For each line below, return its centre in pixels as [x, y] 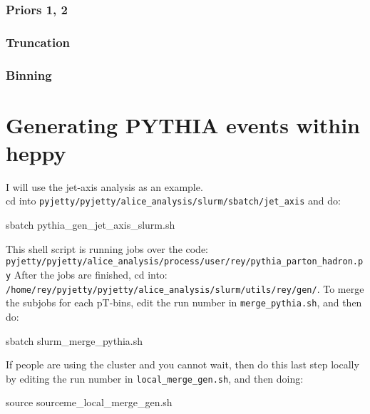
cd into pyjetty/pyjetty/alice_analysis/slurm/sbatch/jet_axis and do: [173, 201]
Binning [29, 74]
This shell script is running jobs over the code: [107, 248]
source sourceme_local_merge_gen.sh [89, 402]
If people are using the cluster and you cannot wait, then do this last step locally [183, 364]
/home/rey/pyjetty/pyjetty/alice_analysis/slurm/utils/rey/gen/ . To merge [185, 288]
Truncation [38, 42]
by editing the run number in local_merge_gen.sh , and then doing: [155, 378]
